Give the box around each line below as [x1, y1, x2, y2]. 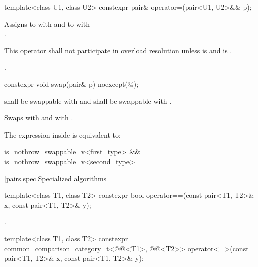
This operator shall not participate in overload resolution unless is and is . [4, 45, 232, 55]
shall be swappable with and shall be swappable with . [4, 95, 172, 106]
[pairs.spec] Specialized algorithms [4, 173, 107, 183]
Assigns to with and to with [4, 18, 90, 29]
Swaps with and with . [4, 112, 73, 123]
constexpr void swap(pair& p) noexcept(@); [4, 78, 139, 89]
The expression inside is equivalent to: [4, 129, 121, 140]
